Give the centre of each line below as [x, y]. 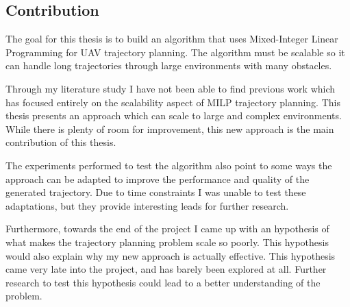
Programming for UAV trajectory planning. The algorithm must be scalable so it [175, 52]
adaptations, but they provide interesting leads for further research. [147, 205]
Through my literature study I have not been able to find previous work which [171, 88]
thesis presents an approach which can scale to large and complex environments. [174, 115]
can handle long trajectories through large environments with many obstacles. [169, 65]
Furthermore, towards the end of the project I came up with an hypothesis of [167, 229]
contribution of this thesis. [61, 142]
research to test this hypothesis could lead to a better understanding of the [163, 282]
